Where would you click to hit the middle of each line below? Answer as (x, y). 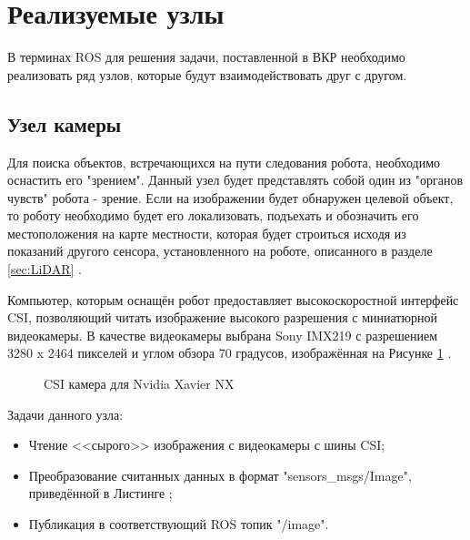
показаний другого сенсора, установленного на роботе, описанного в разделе (220, 251)
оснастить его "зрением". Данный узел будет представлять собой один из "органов (235, 180)
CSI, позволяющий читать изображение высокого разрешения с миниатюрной (222, 317)
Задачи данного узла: (65, 414)
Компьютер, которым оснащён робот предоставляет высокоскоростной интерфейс (233, 299)
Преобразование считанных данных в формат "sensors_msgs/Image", (220, 475)
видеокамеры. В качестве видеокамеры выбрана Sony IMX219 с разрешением (223, 335)
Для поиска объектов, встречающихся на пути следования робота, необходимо (224, 162)
